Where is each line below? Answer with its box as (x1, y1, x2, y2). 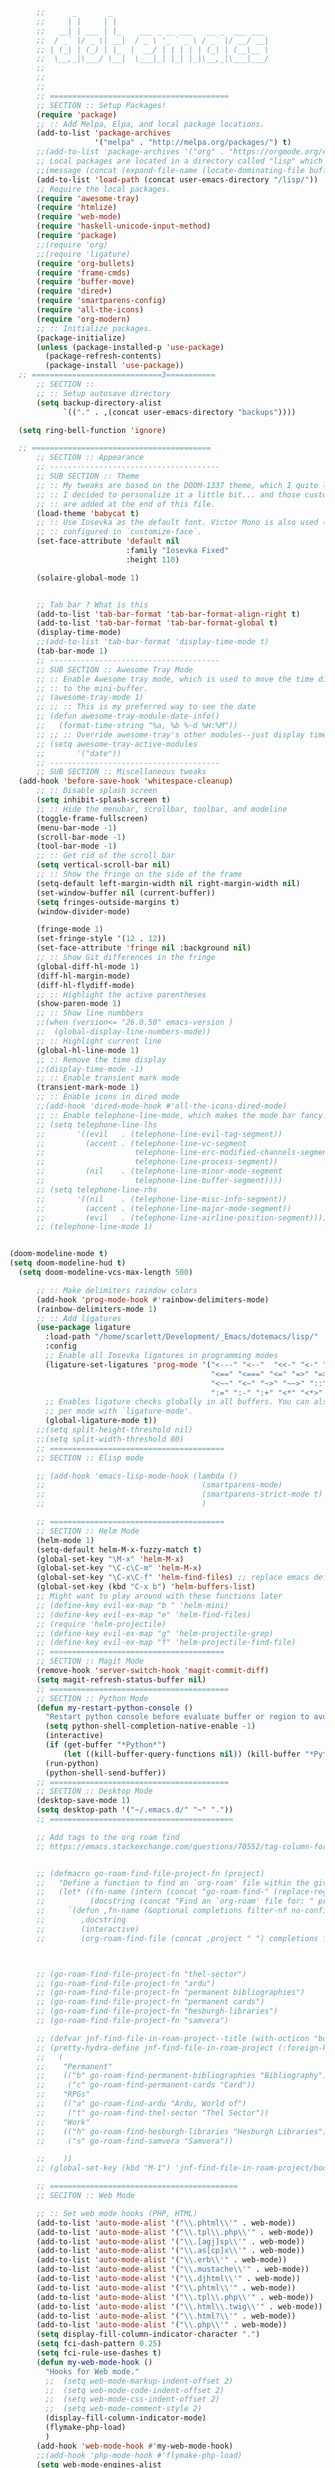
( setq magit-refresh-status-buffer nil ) (35, 1674, 207, 1685)
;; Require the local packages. (35, 184, 171, 194)
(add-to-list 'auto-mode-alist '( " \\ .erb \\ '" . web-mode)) (35, 2255, 287, 2265)
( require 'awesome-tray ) (35, 193, 140, 203)
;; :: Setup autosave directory (35, 388, 171, 398)
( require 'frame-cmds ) (35, 268, 131, 278)
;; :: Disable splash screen (35, 786, 158, 796)
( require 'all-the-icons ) (35, 305, 144, 315)
